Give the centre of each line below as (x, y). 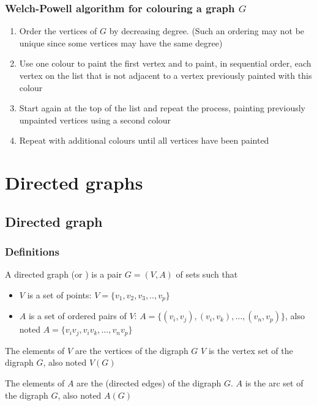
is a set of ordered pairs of (77, 316)
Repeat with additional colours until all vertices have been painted (144, 140)
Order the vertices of (58, 31)
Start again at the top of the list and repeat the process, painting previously (162, 108)
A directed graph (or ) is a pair (64, 274)
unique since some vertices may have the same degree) (121, 42)
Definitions (32, 252)
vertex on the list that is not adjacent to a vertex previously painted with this (166, 75)
